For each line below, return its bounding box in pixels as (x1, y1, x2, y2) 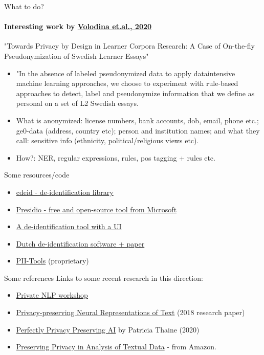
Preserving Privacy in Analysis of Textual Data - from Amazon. (16, 341, 216, 352)
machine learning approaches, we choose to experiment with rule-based (16, 78, 238, 88)
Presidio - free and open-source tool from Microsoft (16, 204, 177, 214)
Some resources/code (4, 169, 70, 180)
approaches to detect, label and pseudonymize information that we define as (16, 87, 255, 98)
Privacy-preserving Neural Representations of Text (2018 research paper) (16, 307, 245, 318)
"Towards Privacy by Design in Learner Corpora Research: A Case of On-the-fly (4, 40, 255, 51)
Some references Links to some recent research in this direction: (4, 272, 203, 283)
